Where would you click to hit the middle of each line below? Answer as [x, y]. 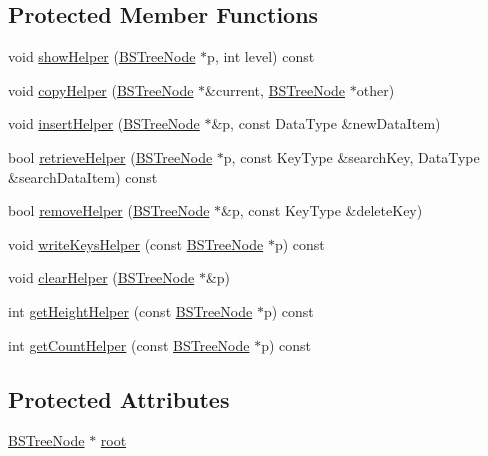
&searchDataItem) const [83, 176]
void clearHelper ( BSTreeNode [101, 277]
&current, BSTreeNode [275, 89]
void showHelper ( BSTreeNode [102, 56]
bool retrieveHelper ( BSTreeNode [110, 156]
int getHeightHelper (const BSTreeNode [130, 310]
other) [375, 89]
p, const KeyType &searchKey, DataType [351, 156]
